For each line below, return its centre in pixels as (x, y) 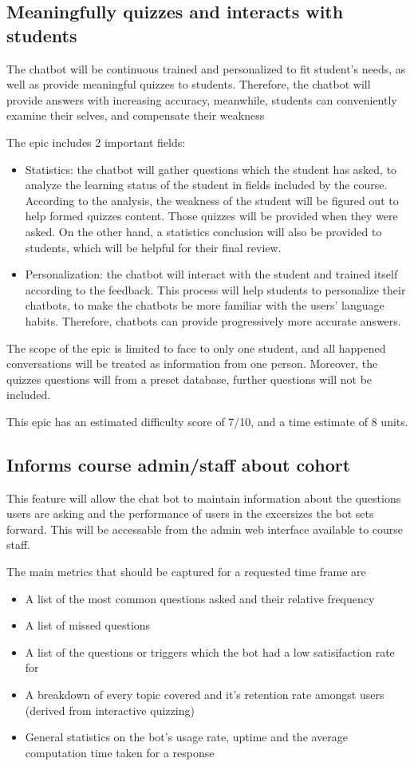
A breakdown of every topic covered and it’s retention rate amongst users (205, 695)
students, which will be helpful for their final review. (153, 247)
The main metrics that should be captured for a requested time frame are (186, 572)
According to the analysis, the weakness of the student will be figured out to (212, 200)
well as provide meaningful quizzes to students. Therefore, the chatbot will (189, 84)
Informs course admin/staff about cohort (179, 464)
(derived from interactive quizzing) (110, 710)
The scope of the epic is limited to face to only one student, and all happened (196, 347)
